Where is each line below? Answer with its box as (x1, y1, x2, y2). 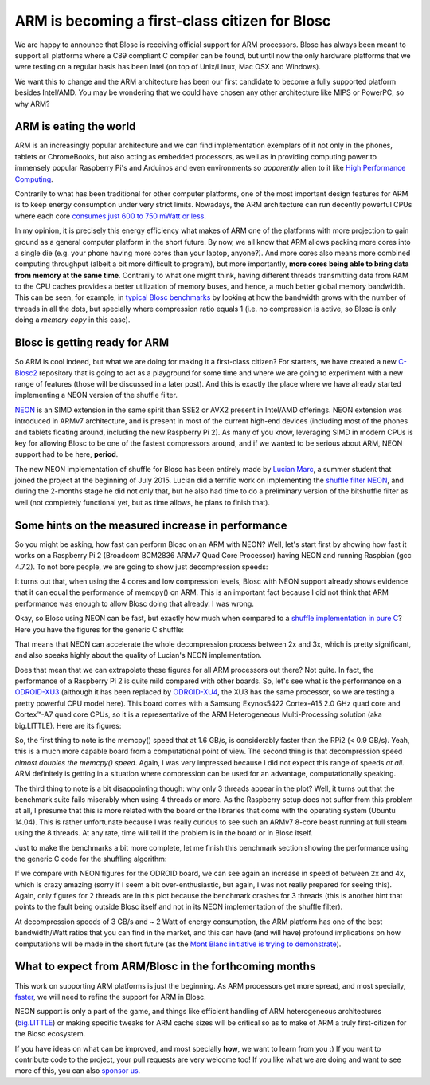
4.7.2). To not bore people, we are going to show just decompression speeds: (14, 562, 268, 572)
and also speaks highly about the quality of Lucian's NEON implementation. (14, 651, 262, 660)
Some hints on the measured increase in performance (14, 518, 287, 532)
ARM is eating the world (14, 120, 136, 133)
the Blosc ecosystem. (14, 1029, 86, 1039)
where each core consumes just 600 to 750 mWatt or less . (14, 211, 207, 221)
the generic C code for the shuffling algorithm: (14, 854, 167, 863)
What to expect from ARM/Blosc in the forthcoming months (14, 960, 316, 973)
